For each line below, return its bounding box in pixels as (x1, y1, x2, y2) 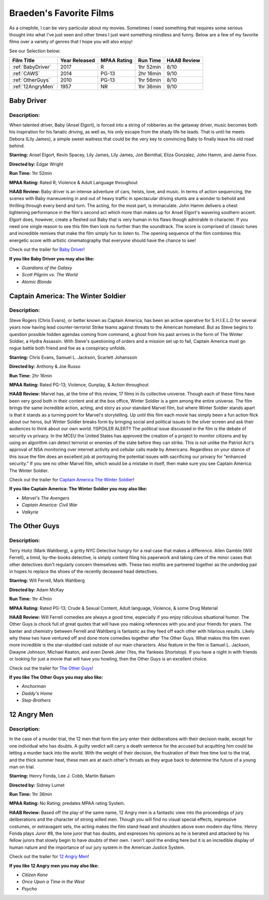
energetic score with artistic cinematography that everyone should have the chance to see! (9, 237, 196, 243)
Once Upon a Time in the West (21, 879, 85, 885)
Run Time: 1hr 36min (9, 791, 52, 797)
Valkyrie (21, 509, 39, 515)
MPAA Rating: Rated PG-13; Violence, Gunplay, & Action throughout (9, 381, 149, 388)
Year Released (60, 57, 95, 64)
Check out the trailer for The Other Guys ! (9, 665, 94, 671)
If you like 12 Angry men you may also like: (9, 863, 99, 869)
